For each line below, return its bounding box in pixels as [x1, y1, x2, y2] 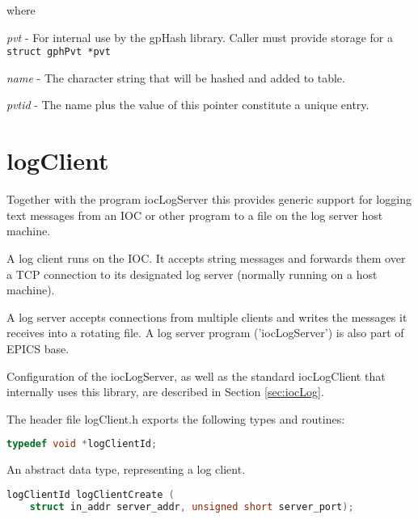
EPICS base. [6, 340, 70, 357]
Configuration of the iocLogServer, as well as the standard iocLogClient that [6, 367, 386, 384]
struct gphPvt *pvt [6, 46, 111, 58]
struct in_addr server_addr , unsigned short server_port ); [29, 500, 354, 513]
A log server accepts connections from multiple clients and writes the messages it [6, 308, 407, 325]
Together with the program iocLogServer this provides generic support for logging [6, 191, 412, 208]
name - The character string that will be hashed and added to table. [6, 69, 345, 86]
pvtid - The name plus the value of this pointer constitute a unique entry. [6, 96, 369, 113]
